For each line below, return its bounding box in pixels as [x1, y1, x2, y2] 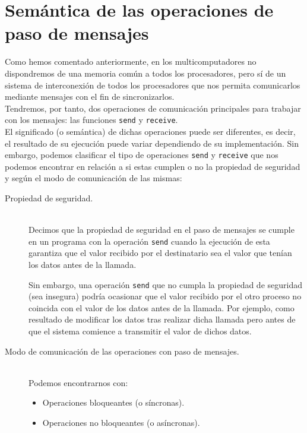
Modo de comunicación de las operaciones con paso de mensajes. [5, 344, 239, 357]
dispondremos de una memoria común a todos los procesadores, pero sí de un [5, 67, 286, 79]
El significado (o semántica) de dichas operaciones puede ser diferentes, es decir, [5, 125, 296, 137]
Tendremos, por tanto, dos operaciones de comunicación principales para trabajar [5, 102, 301, 114]
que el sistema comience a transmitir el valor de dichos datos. [29, 325, 252, 337]
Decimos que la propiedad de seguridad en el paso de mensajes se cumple [29, 223, 295, 236]
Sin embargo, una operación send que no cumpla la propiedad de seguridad [29, 278, 302, 290]
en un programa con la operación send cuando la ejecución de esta [29, 235, 270, 247]
